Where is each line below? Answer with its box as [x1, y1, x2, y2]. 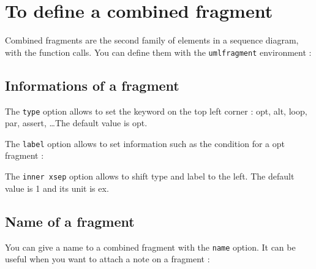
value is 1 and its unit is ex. [5, 181, 109, 194]
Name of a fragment [5, 211, 135, 230]
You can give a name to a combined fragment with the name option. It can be [5, 240, 296, 253]
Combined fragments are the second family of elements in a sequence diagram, [5, 34, 299, 47]
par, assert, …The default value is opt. [5, 116, 148, 129]
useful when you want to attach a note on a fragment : [5, 252, 210, 265]
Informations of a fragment [5, 75, 179, 94]
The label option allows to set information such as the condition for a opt [5, 137, 285, 150]
